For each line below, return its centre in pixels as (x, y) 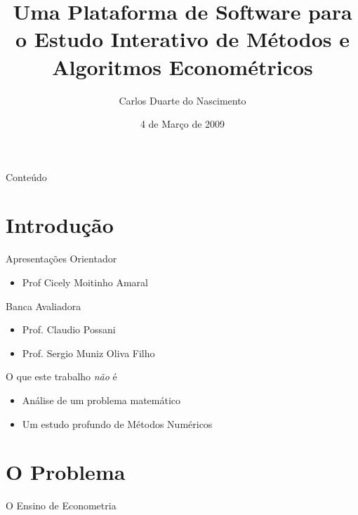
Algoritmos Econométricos (183, 66)
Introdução (60, 225)
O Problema (66, 472)
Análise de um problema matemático (101, 400)
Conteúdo (26, 176)
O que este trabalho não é (61, 376)
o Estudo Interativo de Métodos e (182, 39)
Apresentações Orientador (61, 259)
